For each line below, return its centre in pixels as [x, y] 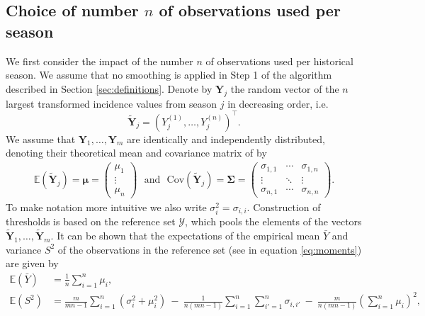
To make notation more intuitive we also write [106, 207]
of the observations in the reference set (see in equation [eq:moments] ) [210, 249]
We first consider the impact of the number [100, 61]
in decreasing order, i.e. [278, 103]
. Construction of [284, 207]
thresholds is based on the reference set [91, 221]
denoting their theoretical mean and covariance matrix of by [136, 153]
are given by [32, 263]
